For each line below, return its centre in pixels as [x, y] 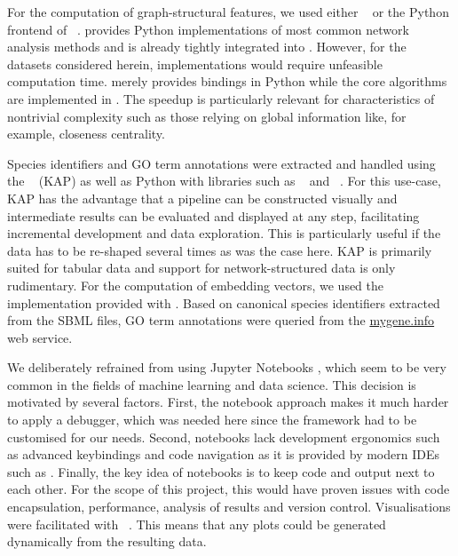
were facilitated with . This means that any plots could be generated [197, 524]
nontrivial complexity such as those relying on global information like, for [207, 116]
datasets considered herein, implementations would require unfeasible [195, 64]
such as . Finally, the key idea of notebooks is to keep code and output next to [221, 471]
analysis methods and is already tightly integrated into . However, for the [207, 47]
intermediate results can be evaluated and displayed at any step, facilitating [213, 215]
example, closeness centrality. [86, 134]
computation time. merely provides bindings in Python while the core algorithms [227, 81]
